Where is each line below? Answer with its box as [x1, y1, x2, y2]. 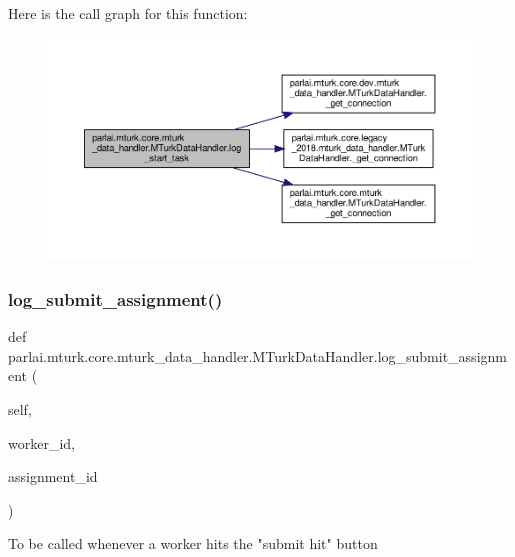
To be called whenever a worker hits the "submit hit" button [8, 533, 378, 554]
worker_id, [8, 432, 75, 453]
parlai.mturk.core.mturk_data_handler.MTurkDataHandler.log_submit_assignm [8, 345, 507, 366]
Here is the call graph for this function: [8, 3, 248, 23]
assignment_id [8, 466, 98, 487]
